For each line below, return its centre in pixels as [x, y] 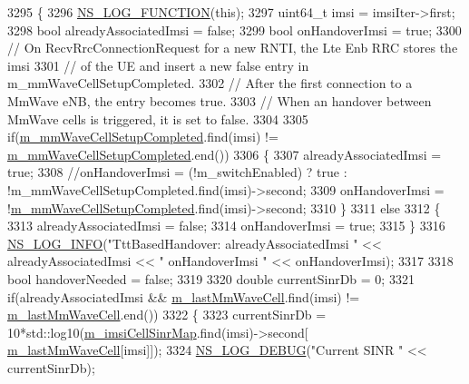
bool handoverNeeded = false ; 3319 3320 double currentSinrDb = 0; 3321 [211, 278]
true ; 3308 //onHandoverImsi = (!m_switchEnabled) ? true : [177, 172]
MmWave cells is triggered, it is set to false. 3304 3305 [158, 118]
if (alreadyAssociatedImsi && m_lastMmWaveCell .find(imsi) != [184, 296]
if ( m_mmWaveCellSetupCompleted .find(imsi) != [143, 137]
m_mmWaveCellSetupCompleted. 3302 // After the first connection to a [210, 83]
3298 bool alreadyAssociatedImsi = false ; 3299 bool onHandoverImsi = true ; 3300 [234, 30]
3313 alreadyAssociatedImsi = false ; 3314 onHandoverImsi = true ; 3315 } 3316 [226, 226]
